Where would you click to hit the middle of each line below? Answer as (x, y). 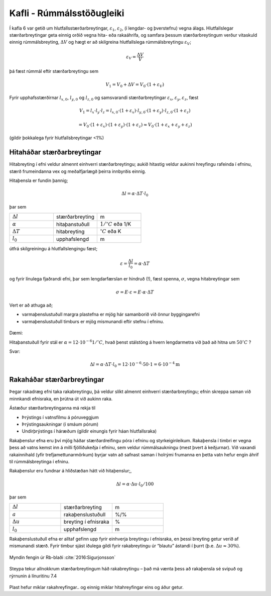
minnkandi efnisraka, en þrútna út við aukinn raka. (61, 399)
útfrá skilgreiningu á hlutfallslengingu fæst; (53, 248)
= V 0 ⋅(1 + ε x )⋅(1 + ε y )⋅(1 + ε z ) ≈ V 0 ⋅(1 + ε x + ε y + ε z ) (135, 125)
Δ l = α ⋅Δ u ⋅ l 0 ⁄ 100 (135, 484)
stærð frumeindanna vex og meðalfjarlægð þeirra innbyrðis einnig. (78, 171)
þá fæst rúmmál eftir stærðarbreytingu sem (54, 71)
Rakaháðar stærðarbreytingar (57, 380)
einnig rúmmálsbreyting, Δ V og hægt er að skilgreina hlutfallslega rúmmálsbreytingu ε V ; (100, 43)
